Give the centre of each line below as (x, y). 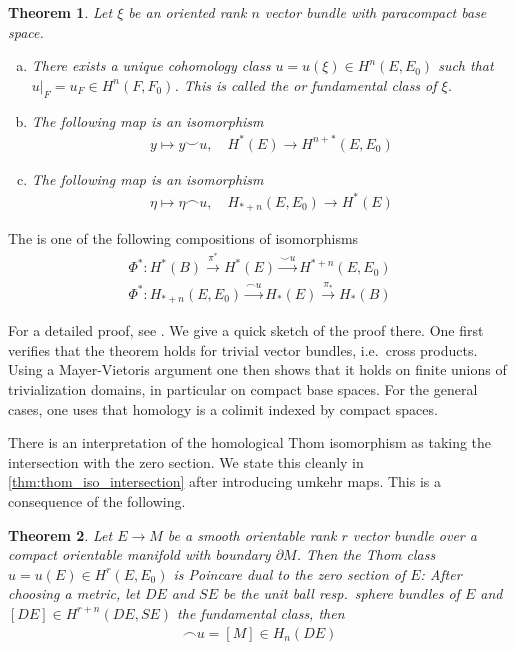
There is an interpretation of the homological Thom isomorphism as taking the (250, 442)
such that (466, 65)
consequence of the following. (97, 500)
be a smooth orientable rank (252, 534)
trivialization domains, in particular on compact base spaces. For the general (243, 388)
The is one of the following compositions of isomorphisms (183, 238)
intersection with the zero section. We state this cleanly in (186, 461)
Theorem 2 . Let (60, 534)
